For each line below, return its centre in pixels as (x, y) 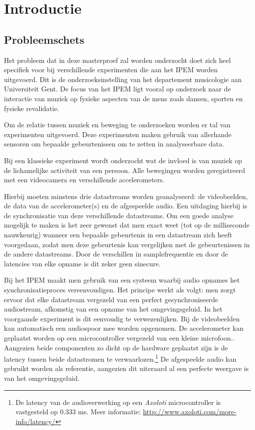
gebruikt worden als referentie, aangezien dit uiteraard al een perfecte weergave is (126, 368)
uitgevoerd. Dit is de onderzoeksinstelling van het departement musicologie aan (123, 79)
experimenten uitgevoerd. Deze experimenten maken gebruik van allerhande (118, 134)
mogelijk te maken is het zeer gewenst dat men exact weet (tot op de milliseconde (127, 225)
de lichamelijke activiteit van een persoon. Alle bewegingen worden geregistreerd (125, 170)
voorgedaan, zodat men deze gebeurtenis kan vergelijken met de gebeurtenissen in (127, 244)
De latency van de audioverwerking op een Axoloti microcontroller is (118, 402)
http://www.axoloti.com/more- (190, 412)
